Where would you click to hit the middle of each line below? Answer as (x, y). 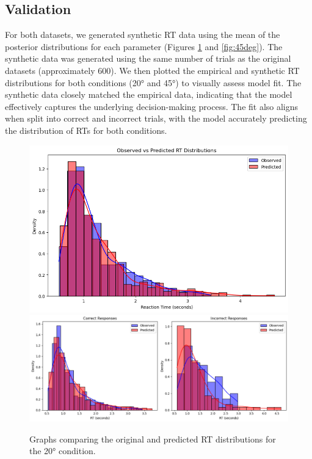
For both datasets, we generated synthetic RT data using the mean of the (143, 35)
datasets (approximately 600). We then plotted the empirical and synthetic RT (152, 70)
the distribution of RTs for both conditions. (86, 130)
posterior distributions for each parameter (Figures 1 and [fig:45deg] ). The (144, 46)
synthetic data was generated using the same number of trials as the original (148, 58)
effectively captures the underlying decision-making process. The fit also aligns (152, 106)
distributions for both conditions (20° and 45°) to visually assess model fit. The (153, 82)
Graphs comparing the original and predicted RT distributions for (153, 439)
